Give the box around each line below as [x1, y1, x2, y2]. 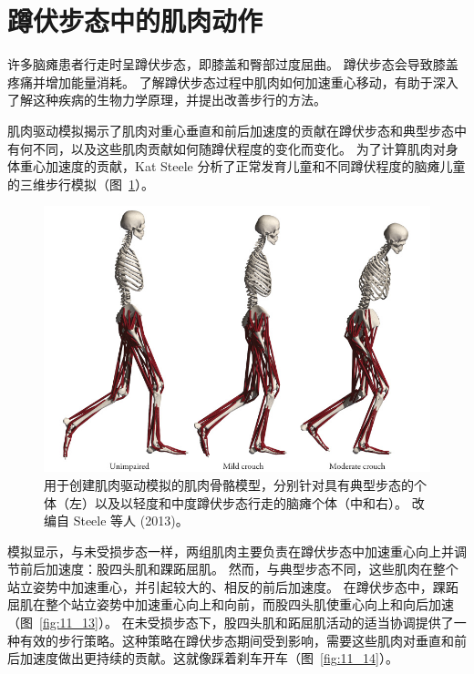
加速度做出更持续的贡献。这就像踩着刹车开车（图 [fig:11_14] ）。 [19, 648, 398, 668]
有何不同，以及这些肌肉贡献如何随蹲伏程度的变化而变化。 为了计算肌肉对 [7, 138, 446, 158]
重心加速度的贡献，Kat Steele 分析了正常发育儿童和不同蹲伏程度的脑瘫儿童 [19, 157, 466, 176]
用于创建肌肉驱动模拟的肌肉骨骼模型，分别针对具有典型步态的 [44, 475, 414, 494]
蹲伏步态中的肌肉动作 [7, 2, 263, 39]
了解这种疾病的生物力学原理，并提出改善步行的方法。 [7, 90, 326, 109]
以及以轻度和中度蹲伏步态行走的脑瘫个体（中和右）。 [94, 493, 407, 512]
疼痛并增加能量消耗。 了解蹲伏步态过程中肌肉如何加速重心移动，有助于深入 [7, 72, 459, 91]
